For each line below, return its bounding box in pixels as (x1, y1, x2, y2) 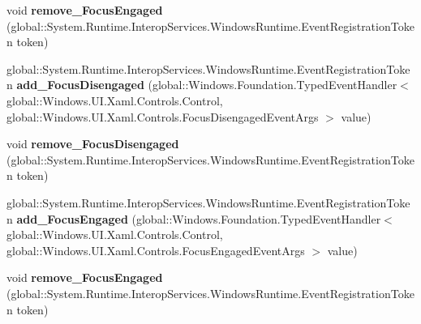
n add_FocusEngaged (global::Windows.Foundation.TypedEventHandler (6, 210, 381, 227)
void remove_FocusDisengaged (6, 135, 179, 152)
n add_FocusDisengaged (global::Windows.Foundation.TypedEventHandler (6, 76, 397, 93)
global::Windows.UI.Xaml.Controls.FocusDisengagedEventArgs (6, 108, 319, 125)
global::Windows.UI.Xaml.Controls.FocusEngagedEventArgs (6, 241, 305, 258)
